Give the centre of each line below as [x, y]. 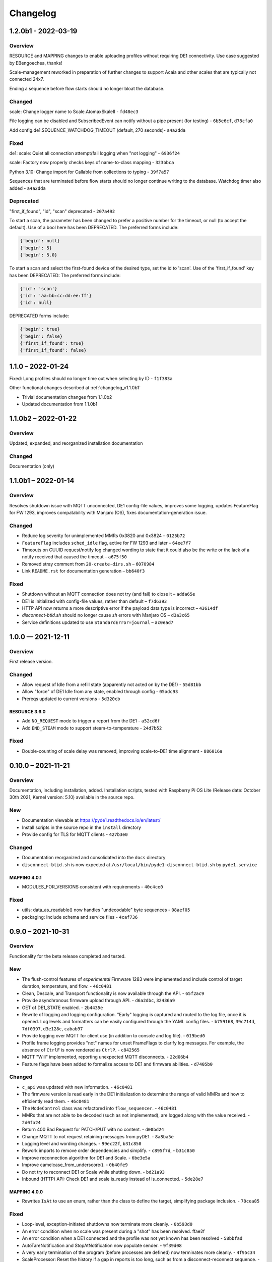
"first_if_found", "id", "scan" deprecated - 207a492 [62, 211]
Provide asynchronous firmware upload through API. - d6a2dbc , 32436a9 [98, 1001]
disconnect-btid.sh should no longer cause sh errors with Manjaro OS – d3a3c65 [106, 615]
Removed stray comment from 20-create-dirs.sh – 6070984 [88, 564]
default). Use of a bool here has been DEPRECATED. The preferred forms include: [94, 228]
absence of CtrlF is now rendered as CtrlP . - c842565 [81, 1049]
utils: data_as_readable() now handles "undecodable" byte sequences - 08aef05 [106, 910]
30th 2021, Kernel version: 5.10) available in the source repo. [72, 797]
